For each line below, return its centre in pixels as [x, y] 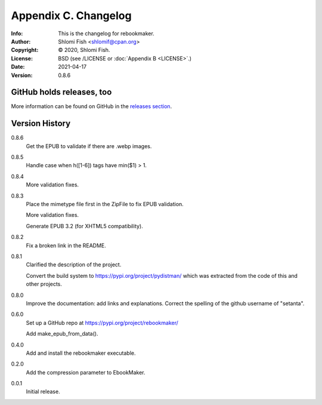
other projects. [44, 284]
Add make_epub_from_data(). [62, 334]
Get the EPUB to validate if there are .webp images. [89, 146]
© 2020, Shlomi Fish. [84, 50]
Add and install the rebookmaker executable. [81, 353]
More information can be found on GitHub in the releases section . [92, 106]
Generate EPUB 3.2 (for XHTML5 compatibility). [84, 226]
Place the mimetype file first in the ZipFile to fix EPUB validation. [105, 204]
